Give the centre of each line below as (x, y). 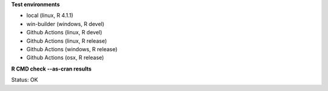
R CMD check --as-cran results (51, 69)
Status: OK (25, 80)
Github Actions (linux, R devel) (64, 33)
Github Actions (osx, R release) (65, 58)
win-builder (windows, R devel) (65, 24)
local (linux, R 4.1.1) (50, 16)
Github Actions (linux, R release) (67, 41)
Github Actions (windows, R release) (72, 49)
